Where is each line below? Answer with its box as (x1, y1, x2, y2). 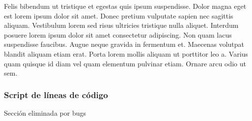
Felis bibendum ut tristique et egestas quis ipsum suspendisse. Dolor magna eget (4, 1, 247, 11)
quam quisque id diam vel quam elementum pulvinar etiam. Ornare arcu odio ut (4, 58, 246, 68)
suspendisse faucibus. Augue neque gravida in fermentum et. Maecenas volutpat (4, 39, 244, 49)
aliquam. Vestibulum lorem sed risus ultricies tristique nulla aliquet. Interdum (4, 20, 239, 30)
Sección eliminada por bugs (4, 107, 86, 118)
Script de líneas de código (4, 88, 108, 101)
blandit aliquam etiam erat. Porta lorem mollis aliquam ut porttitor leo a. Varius (4, 48, 248, 59)
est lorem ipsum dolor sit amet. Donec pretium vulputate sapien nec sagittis (4, 10, 233, 20)
